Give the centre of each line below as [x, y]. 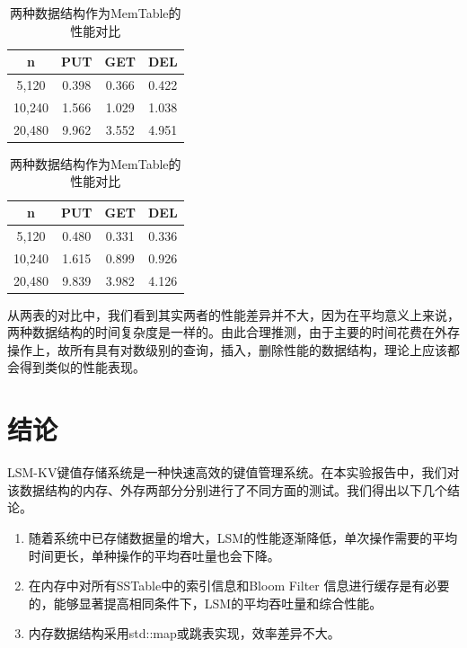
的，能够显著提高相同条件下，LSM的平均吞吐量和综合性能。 [205, 603]
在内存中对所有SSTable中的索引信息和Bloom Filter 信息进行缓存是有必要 [239, 586]
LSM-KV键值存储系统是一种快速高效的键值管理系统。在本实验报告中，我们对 [233, 472]
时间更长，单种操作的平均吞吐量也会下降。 [154, 555]
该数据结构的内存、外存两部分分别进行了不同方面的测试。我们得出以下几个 [227, 489]
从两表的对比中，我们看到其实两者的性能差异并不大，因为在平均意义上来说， [233, 314]
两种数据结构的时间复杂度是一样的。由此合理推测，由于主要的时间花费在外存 [233, 332]
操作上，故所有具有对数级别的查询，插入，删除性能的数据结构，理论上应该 [227, 349]
